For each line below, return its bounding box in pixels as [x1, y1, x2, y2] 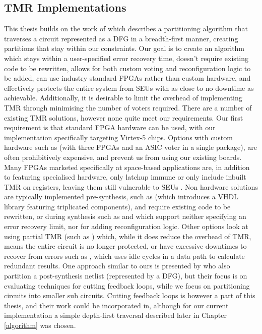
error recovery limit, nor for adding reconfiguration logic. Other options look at [4, 221, 248, 232]
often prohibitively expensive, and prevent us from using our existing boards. [4, 151, 242, 162]
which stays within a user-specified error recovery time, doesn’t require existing [4, 52, 248, 63]
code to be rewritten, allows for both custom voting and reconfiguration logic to [4, 63, 251, 73]
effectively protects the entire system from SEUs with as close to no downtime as [4, 82, 254, 93]
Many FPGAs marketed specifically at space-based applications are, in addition [4, 161, 250, 172]
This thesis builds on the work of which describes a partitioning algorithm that [4, 23, 248, 34]
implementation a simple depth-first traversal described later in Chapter [4, 310, 227, 320]
